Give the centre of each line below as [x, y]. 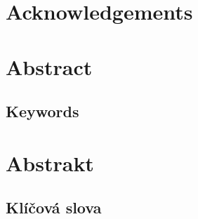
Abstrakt [50, 162]
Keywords [42, 111]
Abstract [49, 66]
